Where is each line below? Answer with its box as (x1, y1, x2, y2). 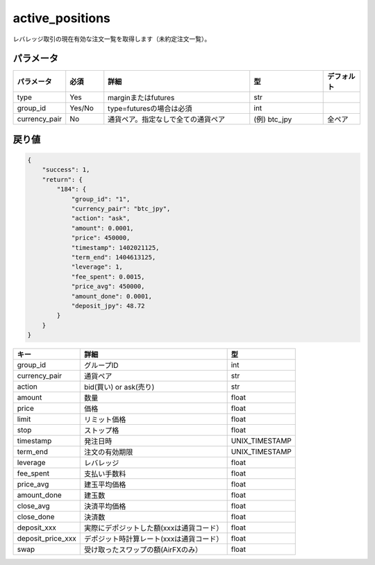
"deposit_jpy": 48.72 (71, 302, 145, 310)
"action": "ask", (71, 214, 131, 222)
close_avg (17, 501, 50, 511)
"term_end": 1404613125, (71, 253, 156, 261)
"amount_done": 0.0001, (71, 292, 153, 300)
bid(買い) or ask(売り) (83, 382, 155, 392)
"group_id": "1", (71, 195, 131, 203)
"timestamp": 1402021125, (71, 244, 160, 251)
